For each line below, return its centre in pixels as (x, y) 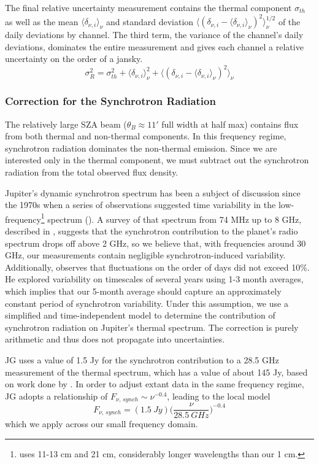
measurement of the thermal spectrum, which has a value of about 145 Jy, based (156, 372)
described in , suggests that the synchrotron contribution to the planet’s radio (152, 231)
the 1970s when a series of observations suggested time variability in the (140, 205)
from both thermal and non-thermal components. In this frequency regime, (146, 136)
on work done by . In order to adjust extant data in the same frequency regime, (155, 384)
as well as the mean (42, 21)
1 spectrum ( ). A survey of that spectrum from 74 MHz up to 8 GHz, (171, 218)
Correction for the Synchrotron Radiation (110, 101)
